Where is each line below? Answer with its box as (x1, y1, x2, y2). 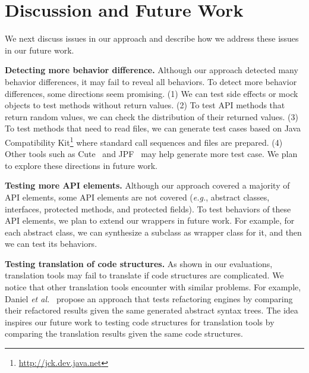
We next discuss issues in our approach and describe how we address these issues (5, 32, 299, 45)
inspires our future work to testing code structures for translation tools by (5, 315, 275, 328)
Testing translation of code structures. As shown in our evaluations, (5, 257, 273, 269)
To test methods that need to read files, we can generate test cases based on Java (5, 122, 301, 134)
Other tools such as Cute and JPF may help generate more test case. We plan (5, 148, 298, 160)
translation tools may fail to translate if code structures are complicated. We (5, 269, 284, 281)
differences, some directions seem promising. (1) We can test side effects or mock (5, 87, 298, 99)
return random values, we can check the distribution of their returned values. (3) (5, 110, 299, 123)
